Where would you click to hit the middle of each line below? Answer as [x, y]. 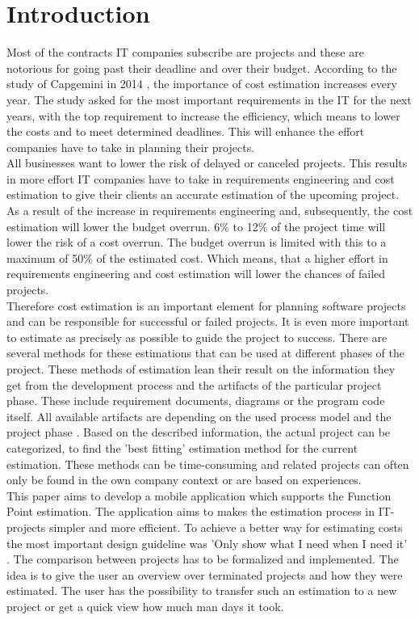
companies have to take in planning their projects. [131, 147]
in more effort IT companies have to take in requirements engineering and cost [201, 178]
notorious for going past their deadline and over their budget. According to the [202, 67]
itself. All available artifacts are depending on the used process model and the [199, 416]
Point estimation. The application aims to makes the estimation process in [191, 511]
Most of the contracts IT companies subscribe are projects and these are [185, 52]
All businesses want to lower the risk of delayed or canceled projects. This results [207, 163]
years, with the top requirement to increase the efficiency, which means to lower [203, 115]
